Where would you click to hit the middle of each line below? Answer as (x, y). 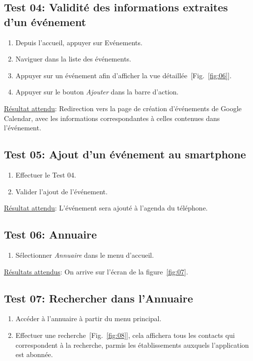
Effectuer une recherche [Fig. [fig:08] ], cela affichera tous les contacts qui (125, 335)
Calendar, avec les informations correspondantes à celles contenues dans (112, 118)
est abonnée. (34, 354)
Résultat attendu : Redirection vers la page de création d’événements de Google (123, 108)
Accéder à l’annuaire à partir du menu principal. (88, 318)
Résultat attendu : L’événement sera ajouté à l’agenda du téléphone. (106, 208)
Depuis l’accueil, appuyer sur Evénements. (79, 42)
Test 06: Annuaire (50, 234)
